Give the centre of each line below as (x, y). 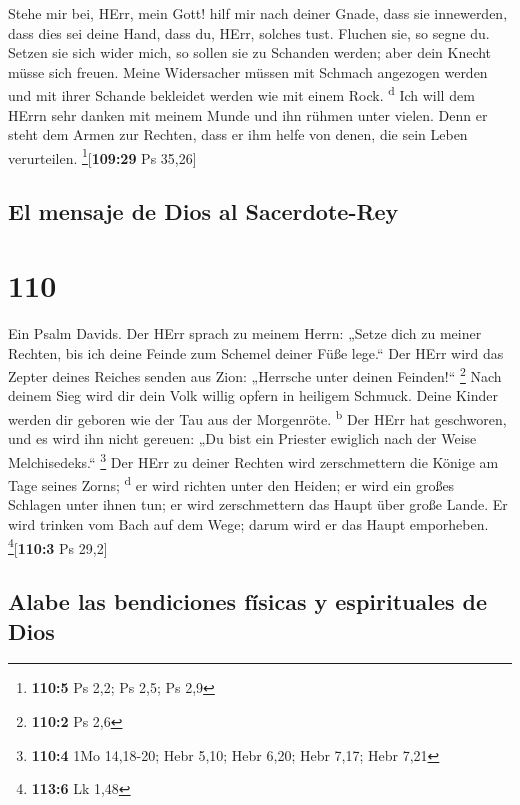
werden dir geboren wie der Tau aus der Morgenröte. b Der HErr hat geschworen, (257, 417)
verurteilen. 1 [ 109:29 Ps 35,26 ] (102, 156)
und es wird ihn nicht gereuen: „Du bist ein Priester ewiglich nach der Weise (242, 438)
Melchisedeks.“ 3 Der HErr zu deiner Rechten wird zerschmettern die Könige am (253, 460)
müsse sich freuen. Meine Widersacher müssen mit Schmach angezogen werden (248, 71)
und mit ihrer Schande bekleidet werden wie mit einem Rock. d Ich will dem (241, 94)
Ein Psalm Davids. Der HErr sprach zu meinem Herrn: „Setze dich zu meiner (245, 332)
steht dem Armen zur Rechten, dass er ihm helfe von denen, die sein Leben (238, 134)
